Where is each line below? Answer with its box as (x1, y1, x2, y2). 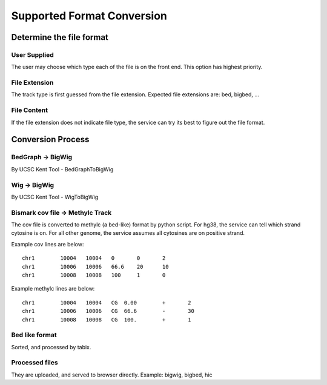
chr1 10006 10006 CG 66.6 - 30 (22, 308, 195, 315)
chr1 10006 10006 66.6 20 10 (22, 263, 169, 270)
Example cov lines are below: (11, 240, 84, 248)
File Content (11, 106, 48, 114)
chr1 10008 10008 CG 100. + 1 (22, 316, 191, 323)
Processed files (11, 358, 58, 367)
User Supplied (11, 50, 54, 59)
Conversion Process (11, 134, 90, 145)
